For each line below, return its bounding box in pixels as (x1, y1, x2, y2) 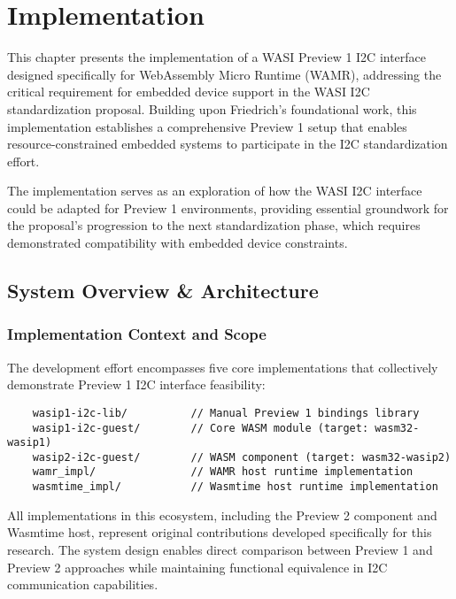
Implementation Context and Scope (7, 323, 267, 345)
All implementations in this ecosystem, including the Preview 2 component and (7, 505, 437, 524)
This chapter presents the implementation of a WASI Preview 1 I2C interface (7, 48, 427, 66)
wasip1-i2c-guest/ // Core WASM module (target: (32, 421, 369, 434)
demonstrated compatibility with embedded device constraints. (7, 234, 348, 252)
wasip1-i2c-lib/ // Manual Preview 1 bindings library (32, 406, 420, 419)
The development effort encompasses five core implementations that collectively (7, 357, 438, 376)
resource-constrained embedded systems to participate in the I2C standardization (7, 134, 448, 153)
